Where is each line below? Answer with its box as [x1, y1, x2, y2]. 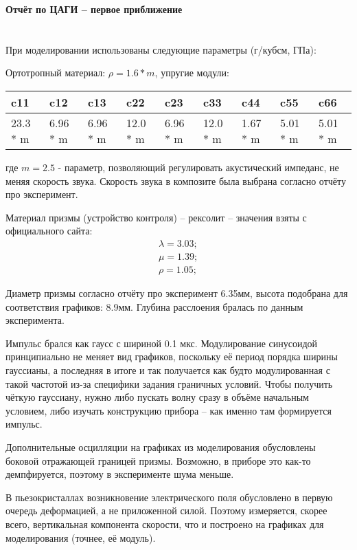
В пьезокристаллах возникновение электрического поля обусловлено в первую [5, 489, 333, 504]
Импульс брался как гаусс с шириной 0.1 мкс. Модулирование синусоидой [5, 335, 318, 350]
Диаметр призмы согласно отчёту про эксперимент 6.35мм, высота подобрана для [5, 286, 348, 300]
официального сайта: [5, 223, 93, 238]
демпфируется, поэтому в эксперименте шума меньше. [5, 467, 234, 481]
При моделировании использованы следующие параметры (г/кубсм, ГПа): [5, 42, 316, 56]
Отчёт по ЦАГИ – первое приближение [5, 2, 183, 16]
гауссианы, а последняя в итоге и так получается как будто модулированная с [5, 363, 330, 377]
